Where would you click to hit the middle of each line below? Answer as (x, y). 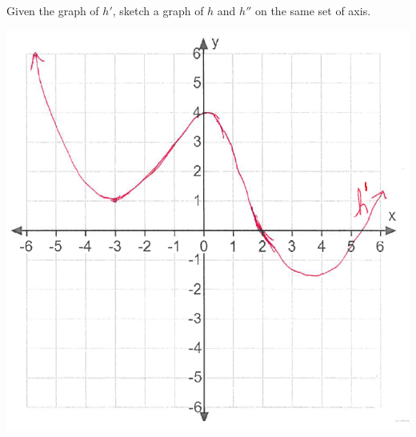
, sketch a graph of (158, 10)
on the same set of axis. (313, 10)
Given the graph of (53, 10)
